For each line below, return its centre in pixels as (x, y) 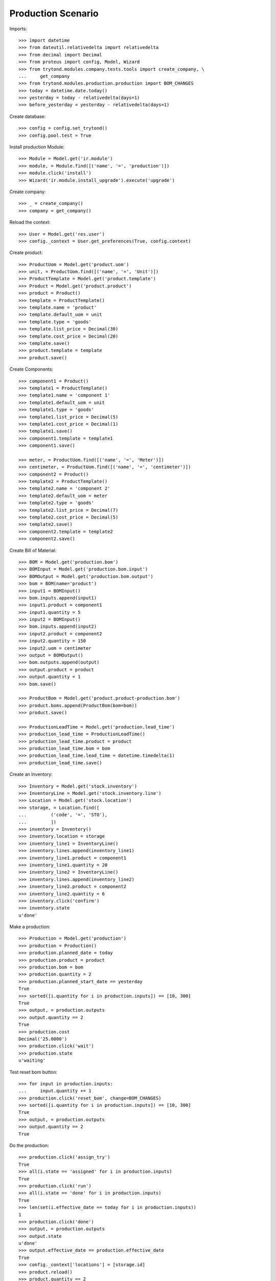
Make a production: (30, 927)
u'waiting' (32, 1060)
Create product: (26, 253)
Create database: (28, 116)
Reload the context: (30, 222)
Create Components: (31, 369)
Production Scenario (54, 13)
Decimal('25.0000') (43, 1039)
